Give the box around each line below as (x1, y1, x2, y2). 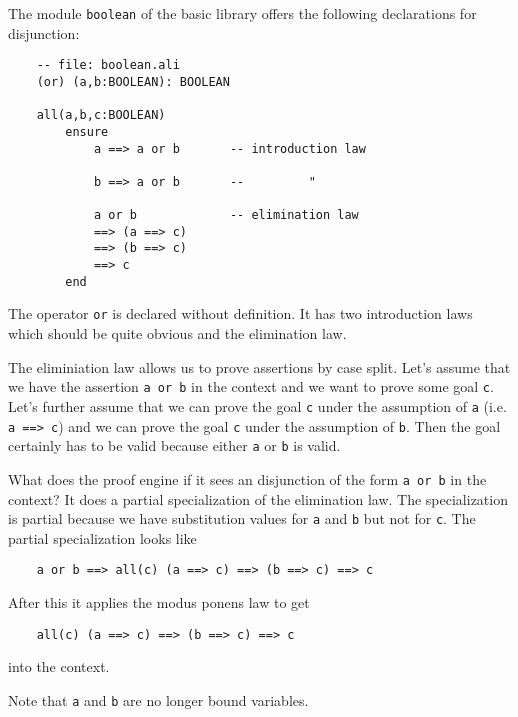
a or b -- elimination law (93, 208, 359, 223)
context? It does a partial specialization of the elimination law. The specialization (8, 488, 508, 509)
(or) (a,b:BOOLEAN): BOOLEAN (36, 74, 230, 89)
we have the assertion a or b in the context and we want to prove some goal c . (8, 376, 494, 397)
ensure (65, 124, 109, 139)
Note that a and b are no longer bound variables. (8, 689, 309, 710)
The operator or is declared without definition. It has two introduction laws (8, 303, 473, 324)
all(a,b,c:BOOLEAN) (36, 108, 166, 123)
